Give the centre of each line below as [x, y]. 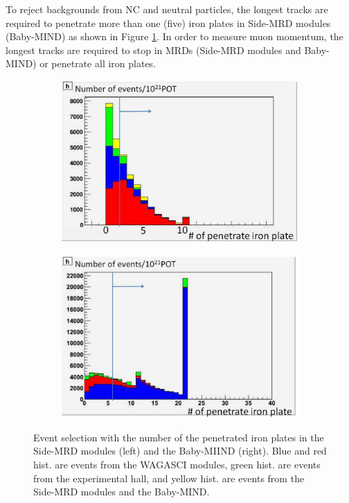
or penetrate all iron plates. [98, 63]
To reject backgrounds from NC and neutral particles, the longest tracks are [167, 9]
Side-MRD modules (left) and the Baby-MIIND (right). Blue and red [180, 451]
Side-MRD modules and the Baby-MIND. [122, 492]
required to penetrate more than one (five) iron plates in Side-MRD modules [168, 23]
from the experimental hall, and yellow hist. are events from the [169, 478]
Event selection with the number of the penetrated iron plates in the [179, 437]
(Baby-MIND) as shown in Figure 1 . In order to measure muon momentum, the [174, 36]
